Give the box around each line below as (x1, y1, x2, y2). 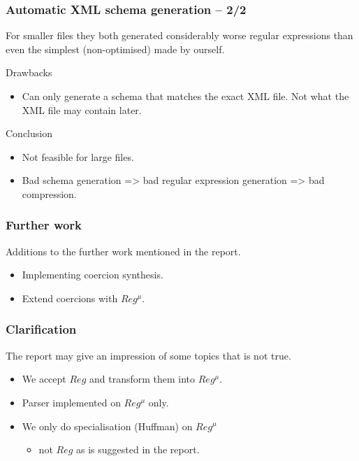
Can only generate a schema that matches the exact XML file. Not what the (22, 89, 349, 103)
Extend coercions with (22, 290, 118, 305)
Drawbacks (6, 65, 52, 80)
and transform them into (89, 371, 196, 386)
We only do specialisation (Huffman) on (22, 418, 193, 433)
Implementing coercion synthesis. (22, 267, 163, 282)
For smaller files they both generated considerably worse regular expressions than (6, 28, 353, 43)
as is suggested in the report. (76, 442, 200, 457)
